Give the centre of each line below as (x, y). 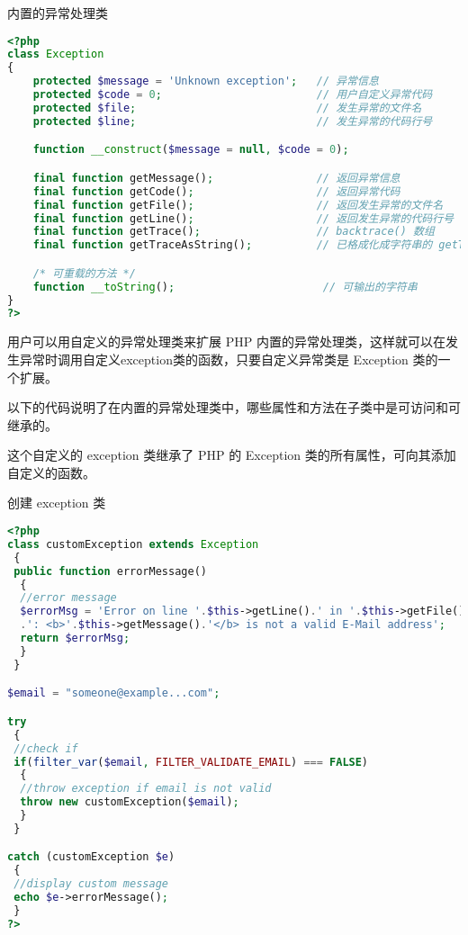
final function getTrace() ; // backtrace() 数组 (234, 232)
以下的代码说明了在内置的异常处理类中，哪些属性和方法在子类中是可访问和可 (234, 407)
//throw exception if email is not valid (146, 789)
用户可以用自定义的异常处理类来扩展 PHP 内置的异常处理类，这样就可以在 (226, 342)
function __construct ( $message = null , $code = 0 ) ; (191, 150)
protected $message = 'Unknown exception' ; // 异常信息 (206, 81)
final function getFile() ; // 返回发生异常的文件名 (238, 205)
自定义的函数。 (51, 472)
